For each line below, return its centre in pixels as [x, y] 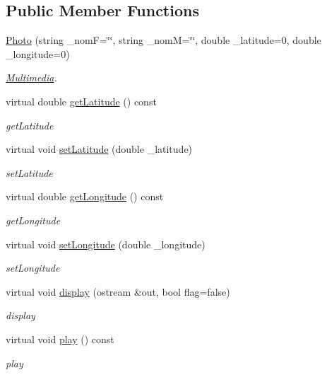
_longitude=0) [38, 53]
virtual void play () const [60, 339]
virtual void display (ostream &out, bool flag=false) [118, 291]
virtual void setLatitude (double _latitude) [99, 149]
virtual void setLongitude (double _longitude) [106, 244]
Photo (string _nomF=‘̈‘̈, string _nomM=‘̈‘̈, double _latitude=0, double [163, 40]
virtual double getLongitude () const [85, 196]
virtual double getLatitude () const [81, 101]
